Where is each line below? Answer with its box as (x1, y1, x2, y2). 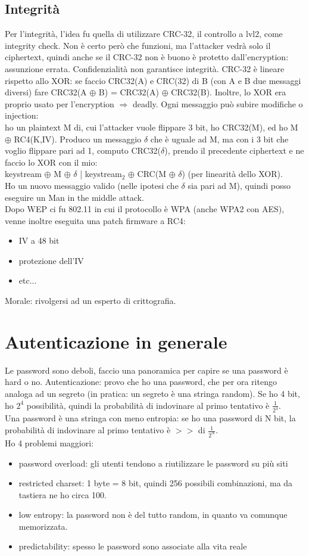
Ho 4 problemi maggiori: (5, 436, 94, 449)
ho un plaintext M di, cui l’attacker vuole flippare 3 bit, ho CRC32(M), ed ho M (5, 120, 298, 133)
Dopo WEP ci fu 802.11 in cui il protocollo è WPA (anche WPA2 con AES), (5, 203, 285, 215)
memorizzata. (18, 520, 68, 532)
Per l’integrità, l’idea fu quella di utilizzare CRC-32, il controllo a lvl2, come (5, 27, 283, 40)
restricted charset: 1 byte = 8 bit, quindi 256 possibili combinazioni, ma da (18, 477, 293, 489)
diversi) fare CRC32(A (5, 86, 87, 98)
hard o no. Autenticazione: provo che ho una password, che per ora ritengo (5, 375, 277, 388)
